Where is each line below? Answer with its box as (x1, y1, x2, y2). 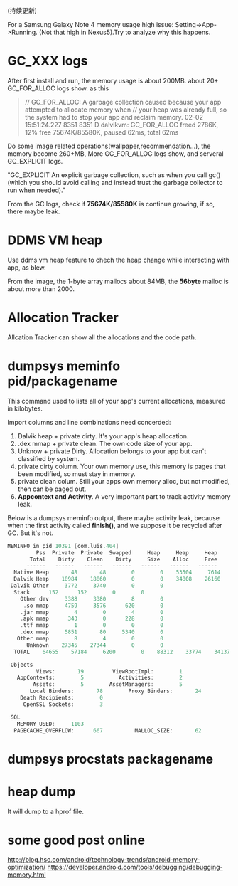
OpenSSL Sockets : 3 (23, 700, 103, 708)
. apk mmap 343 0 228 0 (20, 615, 163, 623)
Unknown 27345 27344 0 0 (26, 641, 163, 649)
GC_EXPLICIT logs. (7, 157, 63, 165)
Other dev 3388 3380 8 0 (20, 595, 163, 603)
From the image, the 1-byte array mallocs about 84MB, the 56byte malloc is (7, 277, 229, 285)
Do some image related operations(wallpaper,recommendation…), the (7, 142, 211, 150)
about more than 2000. (7, 284, 75, 293)
